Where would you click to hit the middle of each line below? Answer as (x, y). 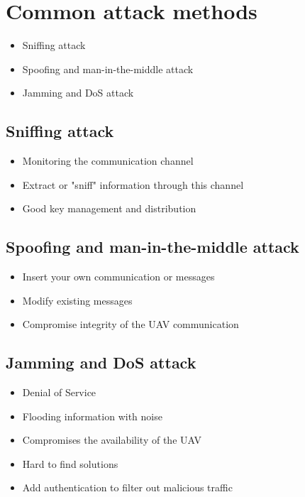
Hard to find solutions (70, 463)
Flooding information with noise (92, 416)
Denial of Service (59, 392)
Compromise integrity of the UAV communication (131, 324)
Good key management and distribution (109, 208)
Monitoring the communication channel (108, 161)
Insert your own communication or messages (118, 277)
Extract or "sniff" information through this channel (133, 184)
